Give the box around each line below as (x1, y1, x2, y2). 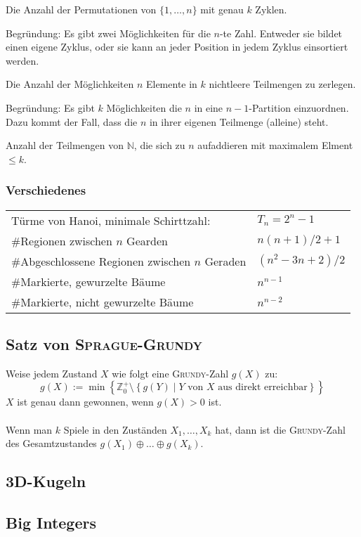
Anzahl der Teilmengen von (6, 138, 124, 153)
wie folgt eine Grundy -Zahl (112, 365, 229, 380)
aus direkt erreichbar (218, 382, 308, 393)
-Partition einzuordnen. (249, 100, 349, 115)
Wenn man (6, 422, 53, 436)
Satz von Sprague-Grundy (6, 332, 202, 354)
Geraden (204, 252, 247, 269)
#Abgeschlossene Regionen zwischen (11, 252, 191, 269)
